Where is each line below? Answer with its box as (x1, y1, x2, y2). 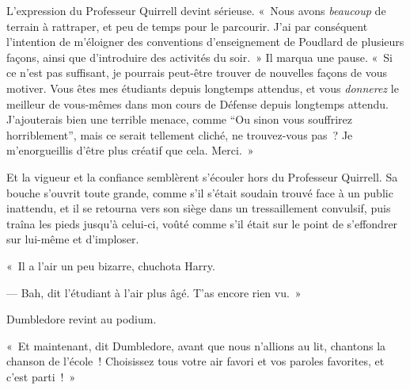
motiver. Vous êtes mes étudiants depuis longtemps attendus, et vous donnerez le (6, 79, 399, 96)
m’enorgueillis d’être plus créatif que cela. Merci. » (6, 142, 254, 159)
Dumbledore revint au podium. (6, 311, 157, 327)
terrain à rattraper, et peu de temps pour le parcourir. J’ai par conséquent (6, 17, 368, 34)
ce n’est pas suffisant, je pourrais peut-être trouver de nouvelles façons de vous (6, 64, 388, 81)
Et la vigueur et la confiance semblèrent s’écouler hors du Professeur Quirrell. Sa (6, 168, 398, 185)
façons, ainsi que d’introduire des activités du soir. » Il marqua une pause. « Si (6, 48, 393, 65)
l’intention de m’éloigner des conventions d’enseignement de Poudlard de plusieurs (6, 33, 404, 50)
